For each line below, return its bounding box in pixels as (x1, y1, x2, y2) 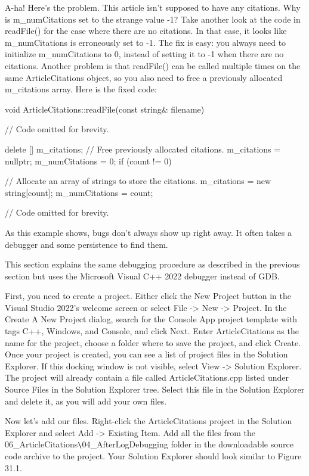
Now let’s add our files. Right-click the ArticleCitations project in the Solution (5, 415, 292, 427)
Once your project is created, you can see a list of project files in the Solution (5, 348, 288, 360)
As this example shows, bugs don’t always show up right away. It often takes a (5, 226, 292, 238)
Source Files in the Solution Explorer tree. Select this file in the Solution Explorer (5, 383, 305, 396)
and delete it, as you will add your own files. (5, 394, 167, 407)
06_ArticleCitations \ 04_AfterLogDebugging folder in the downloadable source (5, 438, 293, 450)
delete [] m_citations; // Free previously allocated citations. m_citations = (5, 142, 281, 155)
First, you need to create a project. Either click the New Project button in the (5, 290, 291, 302)
